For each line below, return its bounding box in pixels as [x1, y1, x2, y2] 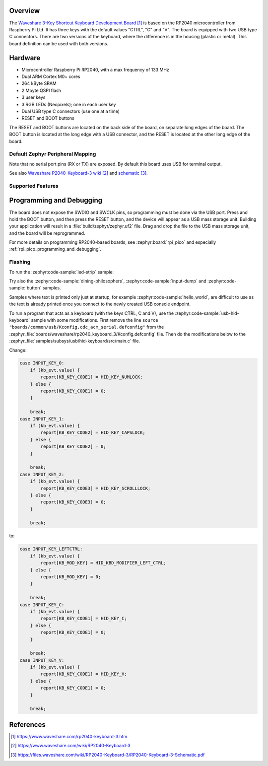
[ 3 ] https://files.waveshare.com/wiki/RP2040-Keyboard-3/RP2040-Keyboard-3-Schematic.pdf [10, 752, 205, 758]
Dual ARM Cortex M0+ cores [21, 73, 80, 79]
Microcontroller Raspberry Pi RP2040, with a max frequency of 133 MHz [21, 67, 170, 72]
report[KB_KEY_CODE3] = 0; [40, 499, 106, 505]
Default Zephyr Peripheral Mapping [9, 150, 96, 157]
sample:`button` [9, 285, 42, 291]
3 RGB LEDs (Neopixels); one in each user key [21, 101, 116, 107]
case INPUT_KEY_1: [19, 416, 65, 421]
